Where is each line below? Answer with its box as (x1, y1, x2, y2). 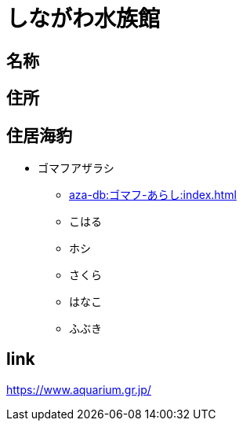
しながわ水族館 (6, 6, 161, 32)
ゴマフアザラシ (38, 161, 114, 175)
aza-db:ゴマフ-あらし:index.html (69, 188, 237, 202)
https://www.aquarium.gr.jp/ (6, 382, 151, 396)
